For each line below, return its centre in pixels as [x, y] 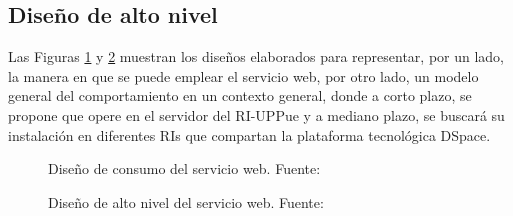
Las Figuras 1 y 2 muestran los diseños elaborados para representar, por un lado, [256, 56]
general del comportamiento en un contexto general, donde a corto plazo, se [240, 95]
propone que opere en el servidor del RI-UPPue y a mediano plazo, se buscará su [256, 114]
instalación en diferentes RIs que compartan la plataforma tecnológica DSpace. [249, 134]
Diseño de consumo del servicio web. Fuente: [184, 168]
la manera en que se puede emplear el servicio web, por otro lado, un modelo [243, 75]
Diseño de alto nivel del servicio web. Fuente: [186, 201]
